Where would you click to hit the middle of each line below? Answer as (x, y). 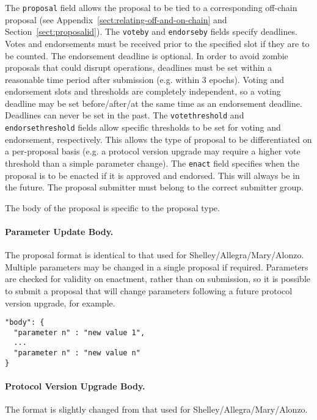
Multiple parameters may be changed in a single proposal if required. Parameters (157, 266)
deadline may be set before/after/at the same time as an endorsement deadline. (154, 103)
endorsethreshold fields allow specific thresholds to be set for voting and (143, 127)
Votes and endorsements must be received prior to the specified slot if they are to (157, 43)
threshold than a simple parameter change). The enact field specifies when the (152, 163)
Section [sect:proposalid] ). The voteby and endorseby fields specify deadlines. (151, 31)
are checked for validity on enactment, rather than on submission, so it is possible (158, 279)
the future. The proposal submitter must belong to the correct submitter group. (155, 187)
